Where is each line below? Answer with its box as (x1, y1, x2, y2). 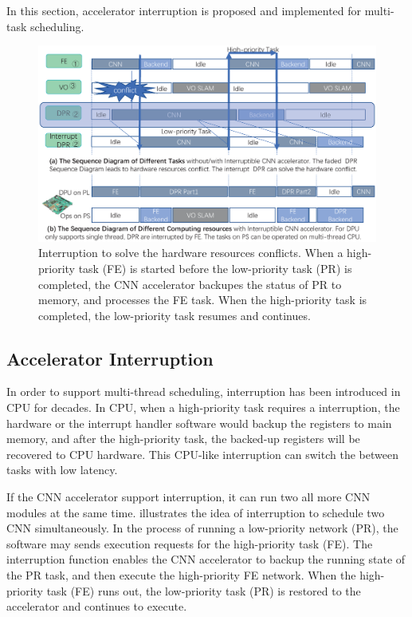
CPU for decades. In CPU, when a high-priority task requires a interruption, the (6, 399, 400, 416)
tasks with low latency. (6, 461, 118, 478)
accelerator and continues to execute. (6, 598, 187, 615)
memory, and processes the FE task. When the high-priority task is (38, 291, 367, 308)
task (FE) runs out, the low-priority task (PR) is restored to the (46, 582, 361, 599)
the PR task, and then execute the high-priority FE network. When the (6, 567, 356, 583)
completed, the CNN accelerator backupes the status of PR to (38, 275, 342, 292)
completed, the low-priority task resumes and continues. (38, 307, 311, 323)
